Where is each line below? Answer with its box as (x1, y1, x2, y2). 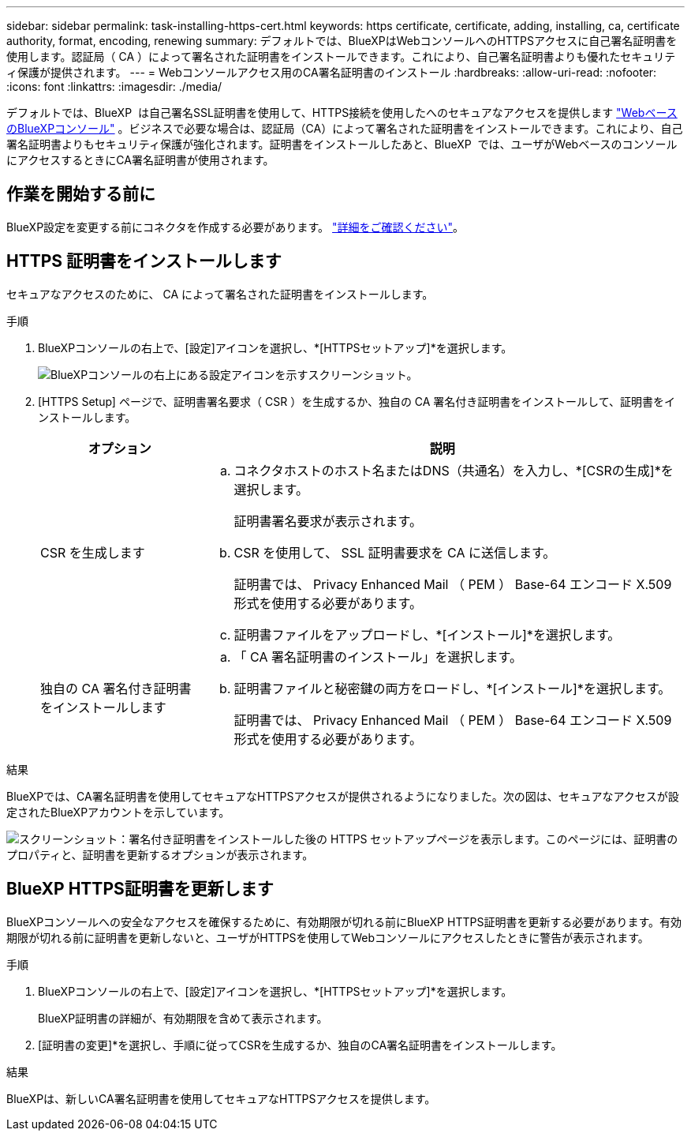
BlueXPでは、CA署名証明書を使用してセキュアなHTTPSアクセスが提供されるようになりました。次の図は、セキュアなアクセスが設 (6, 789, 679, 803)
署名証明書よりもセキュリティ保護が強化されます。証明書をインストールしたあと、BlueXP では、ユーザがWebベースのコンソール (6, 137, 678, 151)
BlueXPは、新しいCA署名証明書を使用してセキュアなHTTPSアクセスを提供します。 (6, 1091, 436, 1105)
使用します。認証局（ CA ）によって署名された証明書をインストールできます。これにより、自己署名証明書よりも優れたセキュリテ (6, 50, 676, 63)
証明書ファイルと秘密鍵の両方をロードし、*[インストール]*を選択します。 (233, 680, 671, 696)
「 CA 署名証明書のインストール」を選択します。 (233, 648, 522, 665)
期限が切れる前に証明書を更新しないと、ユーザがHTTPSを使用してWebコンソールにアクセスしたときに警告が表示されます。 (6, 930, 649, 944)
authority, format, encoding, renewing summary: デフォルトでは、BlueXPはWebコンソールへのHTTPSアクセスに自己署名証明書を (6, 34, 678, 47)
